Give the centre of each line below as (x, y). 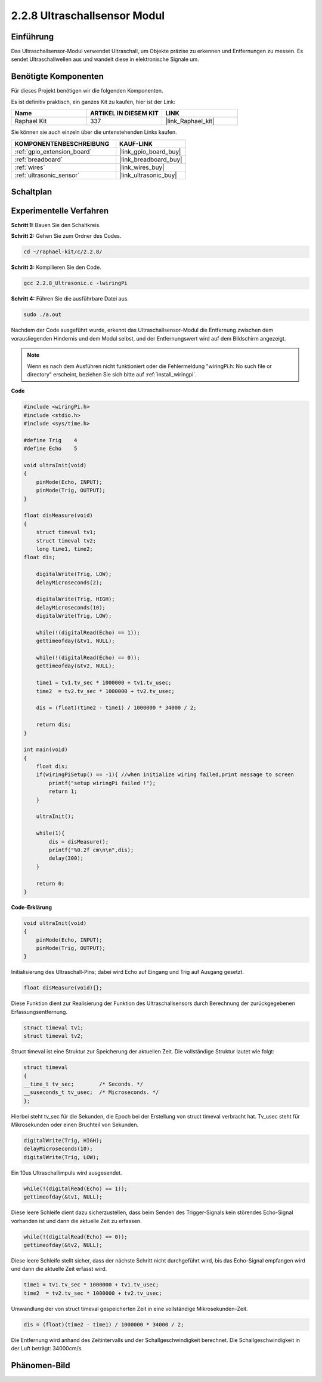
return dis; (54, 725)
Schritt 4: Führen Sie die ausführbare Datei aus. (70, 299)
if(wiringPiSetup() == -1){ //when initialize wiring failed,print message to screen (165, 775)
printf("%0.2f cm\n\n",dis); (91, 850)
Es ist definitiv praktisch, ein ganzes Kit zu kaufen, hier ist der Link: (93, 102)
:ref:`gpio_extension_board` (53, 151)
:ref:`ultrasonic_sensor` (47, 175)
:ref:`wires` (30, 167)
